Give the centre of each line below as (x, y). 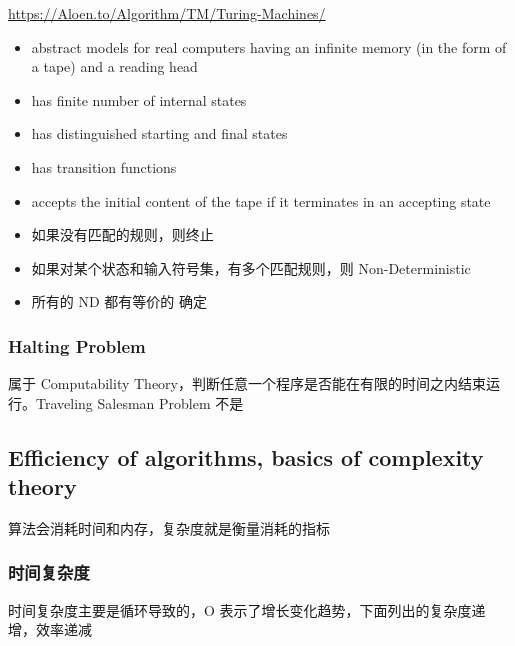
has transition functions (104, 166)
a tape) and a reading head (114, 66)
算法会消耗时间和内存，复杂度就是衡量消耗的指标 (169, 527)
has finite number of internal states (139, 99)
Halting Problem (77, 345)
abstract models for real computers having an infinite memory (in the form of (269, 46)
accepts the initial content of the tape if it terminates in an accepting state (261, 200)
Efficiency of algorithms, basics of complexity (246, 456)
